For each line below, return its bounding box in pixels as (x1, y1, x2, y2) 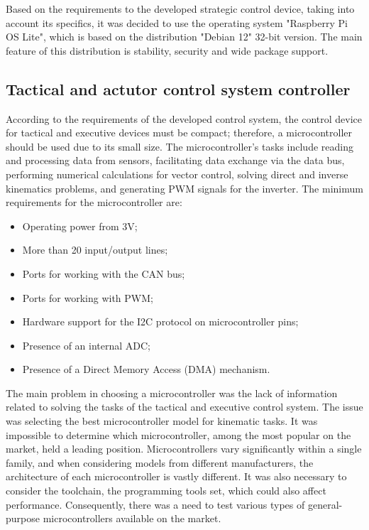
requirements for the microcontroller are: (6, 195, 182, 210)
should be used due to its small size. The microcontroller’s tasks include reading (6, 139, 353, 153)
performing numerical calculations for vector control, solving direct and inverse (6, 166, 348, 181)
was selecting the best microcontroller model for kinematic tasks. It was (6, 413, 318, 428)
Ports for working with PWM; (22, 290, 153, 305)
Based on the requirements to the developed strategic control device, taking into (6, 1, 355, 16)
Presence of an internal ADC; (22, 337, 151, 352)
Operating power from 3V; (22, 218, 138, 233)
